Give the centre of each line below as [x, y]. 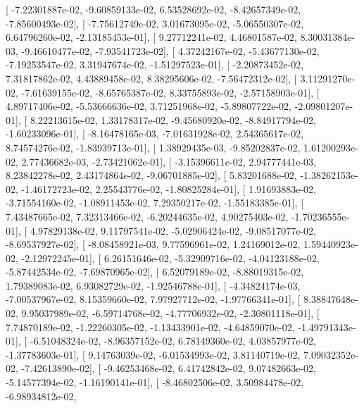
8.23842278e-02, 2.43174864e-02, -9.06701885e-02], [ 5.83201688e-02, [151, 175]
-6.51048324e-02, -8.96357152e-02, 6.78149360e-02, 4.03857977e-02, [173, 341]
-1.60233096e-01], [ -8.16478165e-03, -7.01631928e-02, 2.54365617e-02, [155, 134]
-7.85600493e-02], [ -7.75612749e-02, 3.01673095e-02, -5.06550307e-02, [155, 23]
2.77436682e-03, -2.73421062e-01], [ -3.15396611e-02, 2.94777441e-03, [169, 161]
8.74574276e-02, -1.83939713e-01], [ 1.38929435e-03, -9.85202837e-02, [153, 147]
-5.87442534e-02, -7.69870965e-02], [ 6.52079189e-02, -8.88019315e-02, [155, 272]
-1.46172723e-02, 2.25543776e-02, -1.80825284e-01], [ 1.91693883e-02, [169, 188]
